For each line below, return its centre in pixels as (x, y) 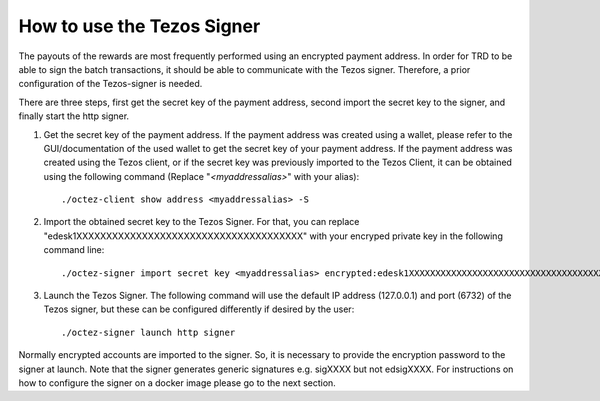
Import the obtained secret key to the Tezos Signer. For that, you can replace (201, 222)
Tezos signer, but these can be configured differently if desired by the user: (199, 309)
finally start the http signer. (74, 116)
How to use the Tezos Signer (139, 26)
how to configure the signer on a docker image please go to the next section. (177, 382)
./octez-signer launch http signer (148, 332)
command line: (74, 250)
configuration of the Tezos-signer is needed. (110, 84)
